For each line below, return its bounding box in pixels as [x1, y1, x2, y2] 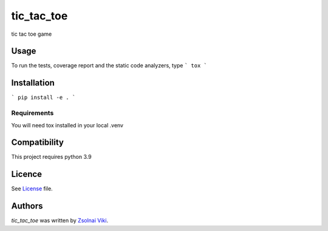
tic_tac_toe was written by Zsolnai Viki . [11, 217, 109, 224]
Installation [11, 78, 55, 88]
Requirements [11, 109, 54, 118]
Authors [11, 201, 43, 212]
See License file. [11, 185, 53, 192]
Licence [11, 169, 43, 179]
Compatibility [11, 137, 64, 148]
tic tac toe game [11, 30, 52, 38]
